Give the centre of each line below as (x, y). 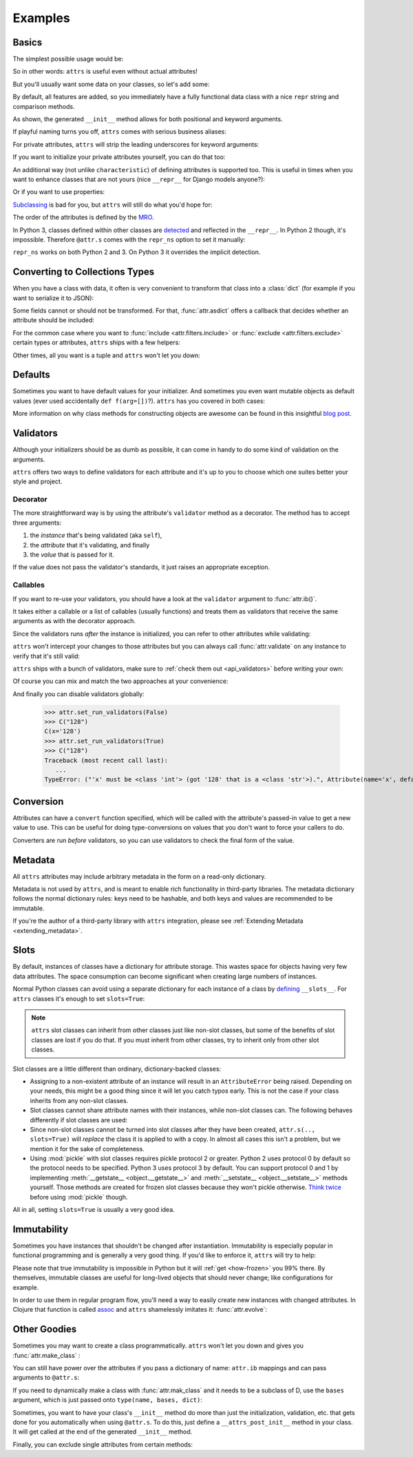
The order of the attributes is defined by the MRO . (83, 218)
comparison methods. (44, 106)
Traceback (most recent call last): (106, 760)
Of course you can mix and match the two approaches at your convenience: (120, 681)
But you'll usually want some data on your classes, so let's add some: (111, 84)
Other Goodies (45, 1329)
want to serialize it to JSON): (53, 298)
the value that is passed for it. (72, 555)
